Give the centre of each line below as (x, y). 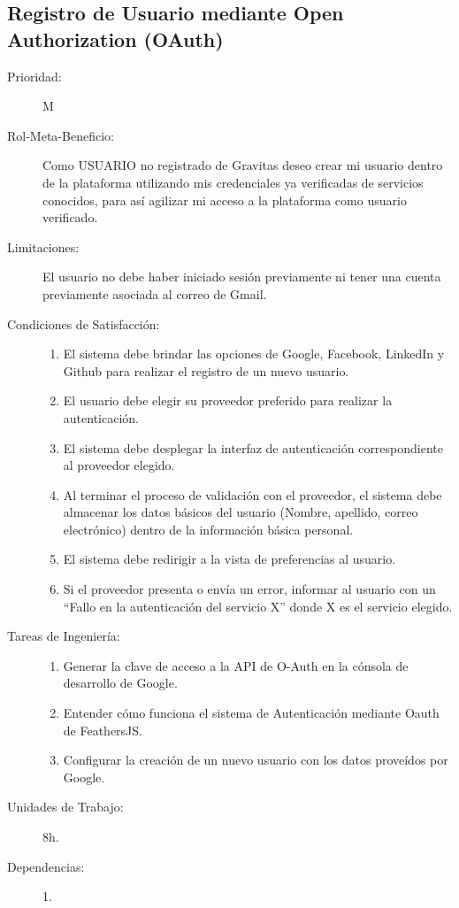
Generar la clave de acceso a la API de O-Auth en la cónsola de (236, 665)
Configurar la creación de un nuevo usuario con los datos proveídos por (256, 760)
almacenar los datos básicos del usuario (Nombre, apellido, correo (241, 512)
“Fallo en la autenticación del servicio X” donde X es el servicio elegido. (258, 606)
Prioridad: (34, 76)
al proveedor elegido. (119, 465)
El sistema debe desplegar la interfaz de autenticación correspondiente (253, 447)
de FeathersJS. (103, 730)
